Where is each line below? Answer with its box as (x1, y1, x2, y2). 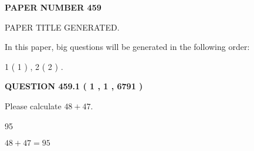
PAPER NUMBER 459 (5, 1, 101, 13)
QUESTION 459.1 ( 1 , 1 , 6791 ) (5, 80, 143, 92)
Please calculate (5, 99, 62, 112)
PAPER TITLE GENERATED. (5, 21, 120, 33)
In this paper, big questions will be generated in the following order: (5, 41, 250, 53)
